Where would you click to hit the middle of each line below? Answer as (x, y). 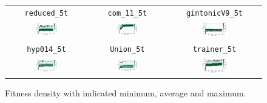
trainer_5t (215, 50)
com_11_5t (127, 13)
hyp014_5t (46, 50)
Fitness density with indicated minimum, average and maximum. (126, 93)
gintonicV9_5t (214, 13)
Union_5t (127, 50)
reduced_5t (46, 13)
